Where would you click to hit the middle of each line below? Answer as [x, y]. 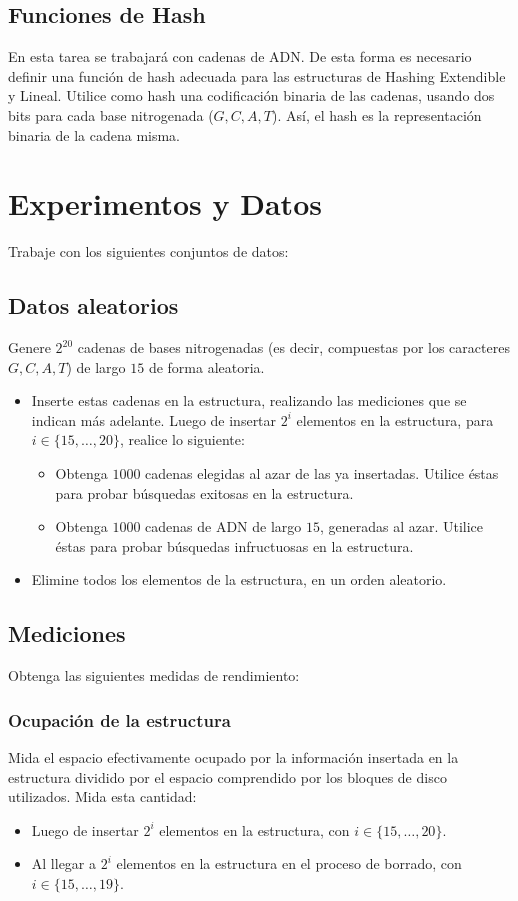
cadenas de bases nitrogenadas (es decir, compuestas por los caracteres [293, 347]
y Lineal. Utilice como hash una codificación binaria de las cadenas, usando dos [251, 95]
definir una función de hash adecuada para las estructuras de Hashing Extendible [257, 75]
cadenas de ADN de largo [223, 526]
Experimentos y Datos [165, 203]
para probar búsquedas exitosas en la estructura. [204, 492]
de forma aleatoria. [206, 366]
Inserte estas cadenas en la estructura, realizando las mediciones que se [249, 400]
